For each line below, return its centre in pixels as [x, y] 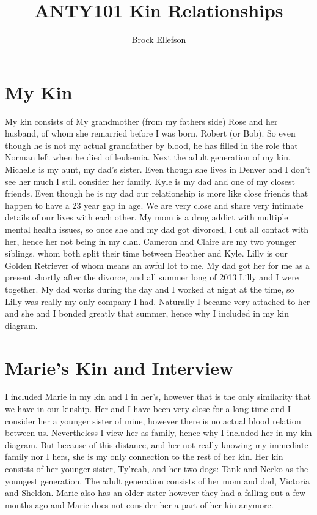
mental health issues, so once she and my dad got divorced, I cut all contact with [157, 229]
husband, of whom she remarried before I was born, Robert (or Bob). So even [150, 133]
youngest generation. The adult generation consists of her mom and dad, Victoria [158, 480]
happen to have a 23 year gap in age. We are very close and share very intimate [154, 205]
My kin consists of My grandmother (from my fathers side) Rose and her [141, 121]
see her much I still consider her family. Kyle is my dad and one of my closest [150, 181]
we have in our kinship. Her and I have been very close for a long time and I [148, 409]
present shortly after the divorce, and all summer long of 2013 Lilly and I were [152, 277]
